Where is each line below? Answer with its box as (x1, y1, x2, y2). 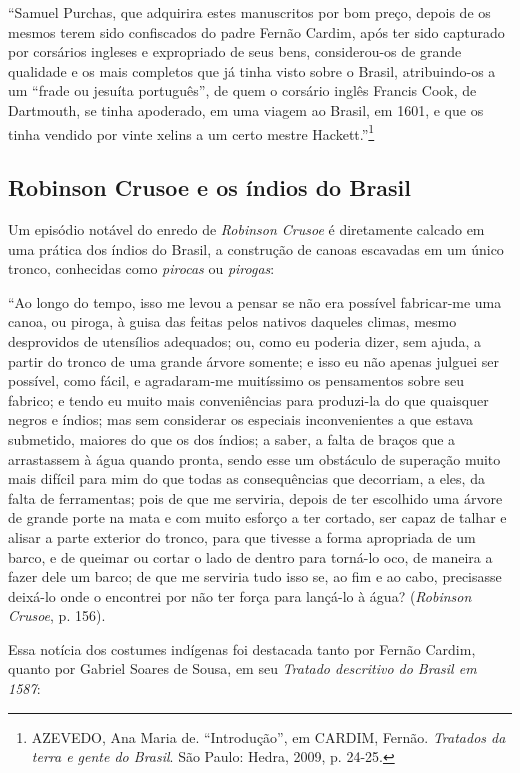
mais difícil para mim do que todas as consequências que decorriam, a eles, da (8, 468, 485, 489)
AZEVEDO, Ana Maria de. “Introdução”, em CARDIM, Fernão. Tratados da (31, 726, 506, 747)
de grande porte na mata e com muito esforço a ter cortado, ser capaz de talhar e (8, 507, 507, 528)
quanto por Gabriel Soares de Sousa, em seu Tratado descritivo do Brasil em (8, 658, 477, 679)
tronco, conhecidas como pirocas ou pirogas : (8, 258, 275, 279)
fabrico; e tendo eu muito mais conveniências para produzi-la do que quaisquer (8, 389, 489, 410)
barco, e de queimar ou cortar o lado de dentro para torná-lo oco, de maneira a (8, 546, 493, 567)
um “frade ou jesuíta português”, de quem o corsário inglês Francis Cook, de (8, 80, 477, 101)
